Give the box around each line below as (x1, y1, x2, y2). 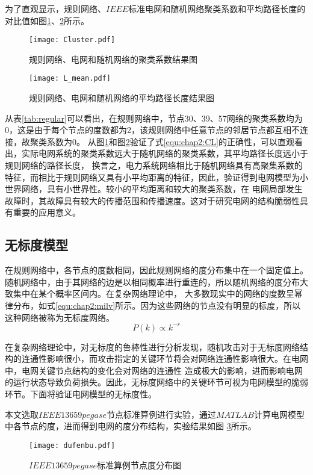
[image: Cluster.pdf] (29, 36, 116, 45)
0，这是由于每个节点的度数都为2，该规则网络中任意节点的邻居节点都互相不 (5, 123, 300, 136)
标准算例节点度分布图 (96, 458, 181, 471)
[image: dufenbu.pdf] (29, 441, 116, 450)
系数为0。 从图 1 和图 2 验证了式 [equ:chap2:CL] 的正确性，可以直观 (46, 135, 294, 147)
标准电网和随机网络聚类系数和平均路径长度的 (128, 2, 306, 14)
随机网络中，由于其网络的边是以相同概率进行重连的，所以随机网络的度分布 (5, 275, 300, 288)
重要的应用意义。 (13, 206, 81, 219)
